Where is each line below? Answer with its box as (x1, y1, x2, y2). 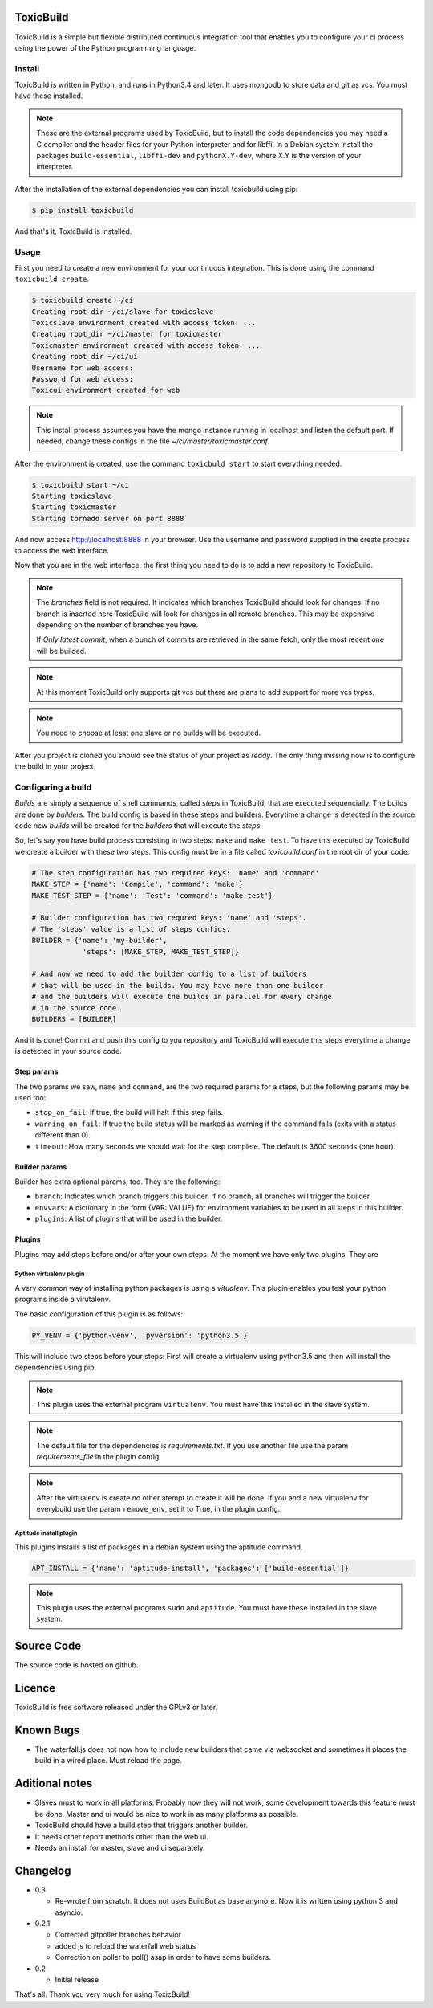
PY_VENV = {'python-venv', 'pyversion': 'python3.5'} (31, 1330, 248, 1340)
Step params (14, 1067, 59, 1076)
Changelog (14, 1863, 71, 1877)
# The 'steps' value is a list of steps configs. (31, 924, 231, 933)
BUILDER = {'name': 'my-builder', (31, 936, 168, 945)
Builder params (14, 1161, 67, 1172)
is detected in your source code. (14, 1047, 122, 1056)
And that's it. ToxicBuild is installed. (14, 226, 132, 236)
